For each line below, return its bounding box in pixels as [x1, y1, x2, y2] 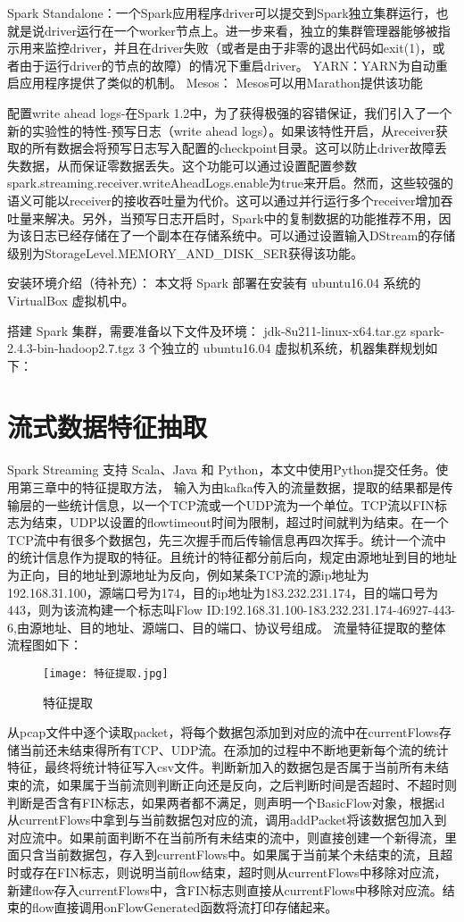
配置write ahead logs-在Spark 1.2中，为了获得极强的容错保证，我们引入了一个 [7, 103, 452, 122]
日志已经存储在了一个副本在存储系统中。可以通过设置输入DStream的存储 [31, 226, 456, 245]
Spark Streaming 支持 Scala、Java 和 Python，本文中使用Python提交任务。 [7, 460, 436, 479]
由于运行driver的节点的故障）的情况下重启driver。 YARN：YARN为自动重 [19, 55, 448, 74]
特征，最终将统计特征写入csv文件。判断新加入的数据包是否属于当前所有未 [7, 758, 437, 776]
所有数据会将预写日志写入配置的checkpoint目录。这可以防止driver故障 [31, 138, 435, 157]
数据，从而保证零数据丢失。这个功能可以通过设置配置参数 [19, 155, 357, 174]
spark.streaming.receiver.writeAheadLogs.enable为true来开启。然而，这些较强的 [7, 173, 454, 192]
